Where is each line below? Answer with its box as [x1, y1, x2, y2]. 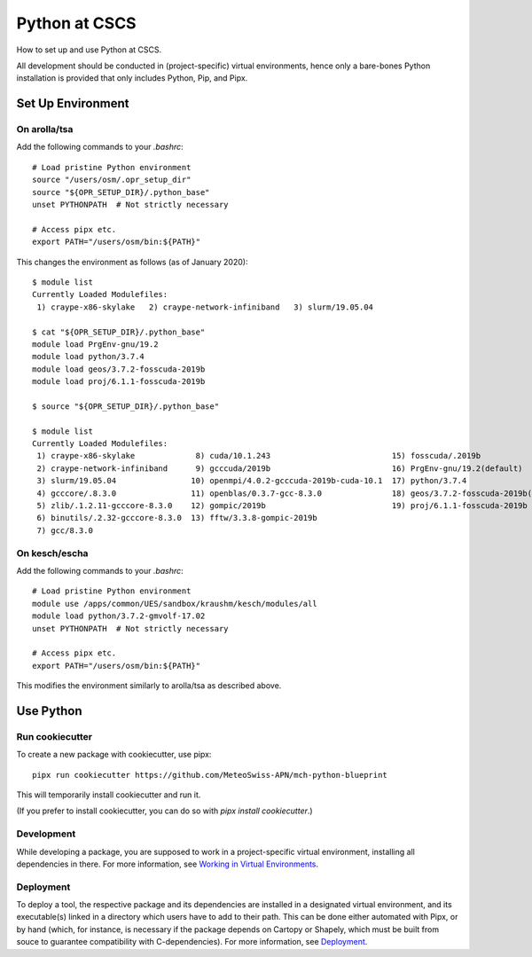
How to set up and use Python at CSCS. [16, 44, 162, 55]
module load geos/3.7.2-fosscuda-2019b [32, 364, 206, 374]
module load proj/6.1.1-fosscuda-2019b [32, 377, 206, 387]
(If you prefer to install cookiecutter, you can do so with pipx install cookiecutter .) [16, 805, 314, 816]
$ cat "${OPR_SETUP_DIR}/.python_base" [32, 326, 206, 337]
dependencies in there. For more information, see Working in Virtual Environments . [16, 859, 319, 869]
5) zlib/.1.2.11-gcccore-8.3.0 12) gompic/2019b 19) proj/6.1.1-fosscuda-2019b [36, 501, 528, 511]
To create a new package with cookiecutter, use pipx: [16, 749, 212, 760]
